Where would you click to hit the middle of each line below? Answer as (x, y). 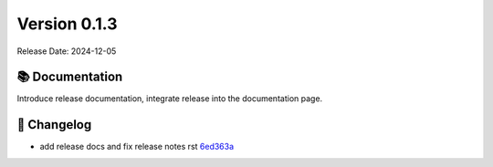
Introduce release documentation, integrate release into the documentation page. (170, 99)
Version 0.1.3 (67, 24)
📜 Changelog (54, 125)
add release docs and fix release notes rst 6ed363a (137, 147)
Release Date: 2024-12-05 (67, 51)
